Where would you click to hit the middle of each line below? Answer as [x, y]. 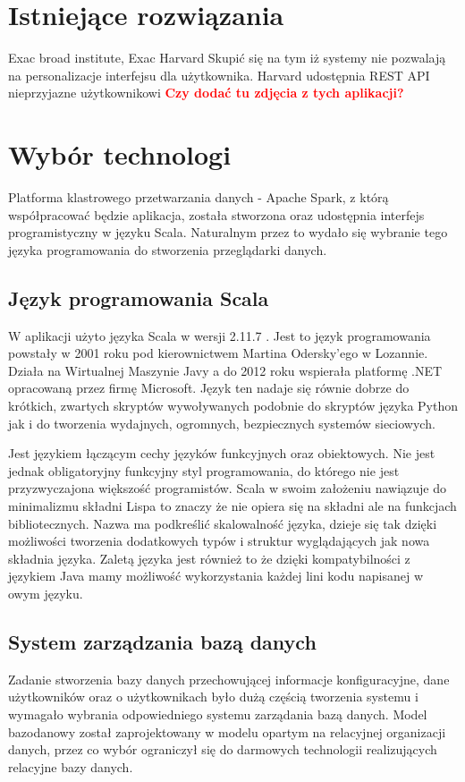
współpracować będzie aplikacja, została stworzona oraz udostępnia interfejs [216, 214]
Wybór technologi [120, 154]
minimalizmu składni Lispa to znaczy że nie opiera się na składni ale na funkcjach [232, 505]
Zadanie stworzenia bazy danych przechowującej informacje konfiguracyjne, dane [229, 679]
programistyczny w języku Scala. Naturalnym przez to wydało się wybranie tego [228, 232]
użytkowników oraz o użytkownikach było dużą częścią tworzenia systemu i [213, 697]
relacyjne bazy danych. [71, 766]
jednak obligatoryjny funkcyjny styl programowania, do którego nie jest [204, 470]
